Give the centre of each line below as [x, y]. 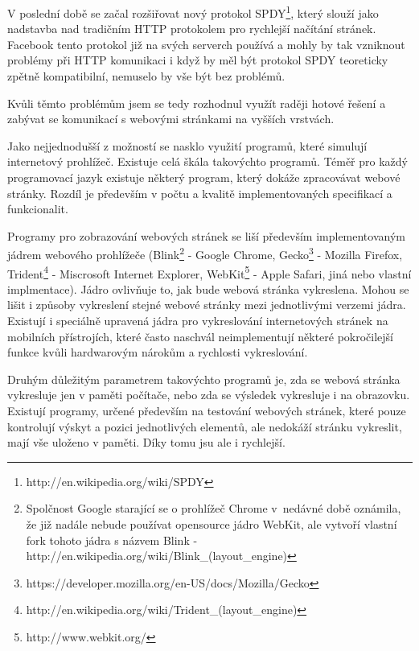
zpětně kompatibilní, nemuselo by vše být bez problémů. [146, 76]
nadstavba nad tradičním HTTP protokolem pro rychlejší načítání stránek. [192, 29]
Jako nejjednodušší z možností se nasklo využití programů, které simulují [187, 145]
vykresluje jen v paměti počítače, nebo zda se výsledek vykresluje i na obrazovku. [209, 395]
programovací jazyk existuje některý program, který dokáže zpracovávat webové [204, 177]
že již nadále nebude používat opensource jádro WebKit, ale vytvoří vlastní [212, 524]
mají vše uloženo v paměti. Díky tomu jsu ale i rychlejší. [146, 442]
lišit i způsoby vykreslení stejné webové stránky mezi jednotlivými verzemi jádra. [207, 305]
